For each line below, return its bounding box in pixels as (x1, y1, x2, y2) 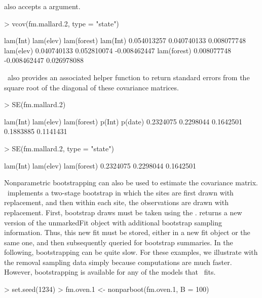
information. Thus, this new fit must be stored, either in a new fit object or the (4, 227, 250, 238)
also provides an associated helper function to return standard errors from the (7, 72, 250, 82)
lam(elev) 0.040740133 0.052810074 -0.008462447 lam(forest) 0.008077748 (4, 45, 232, 55)
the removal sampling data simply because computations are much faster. (4, 256, 232, 267)
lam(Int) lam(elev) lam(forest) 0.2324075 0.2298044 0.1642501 (4, 160, 196, 171)
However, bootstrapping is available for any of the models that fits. (4, 267, 216, 277)
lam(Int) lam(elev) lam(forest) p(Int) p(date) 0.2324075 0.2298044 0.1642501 (4, 116, 242, 126)
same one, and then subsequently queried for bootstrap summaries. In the (4, 237, 233, 247)
